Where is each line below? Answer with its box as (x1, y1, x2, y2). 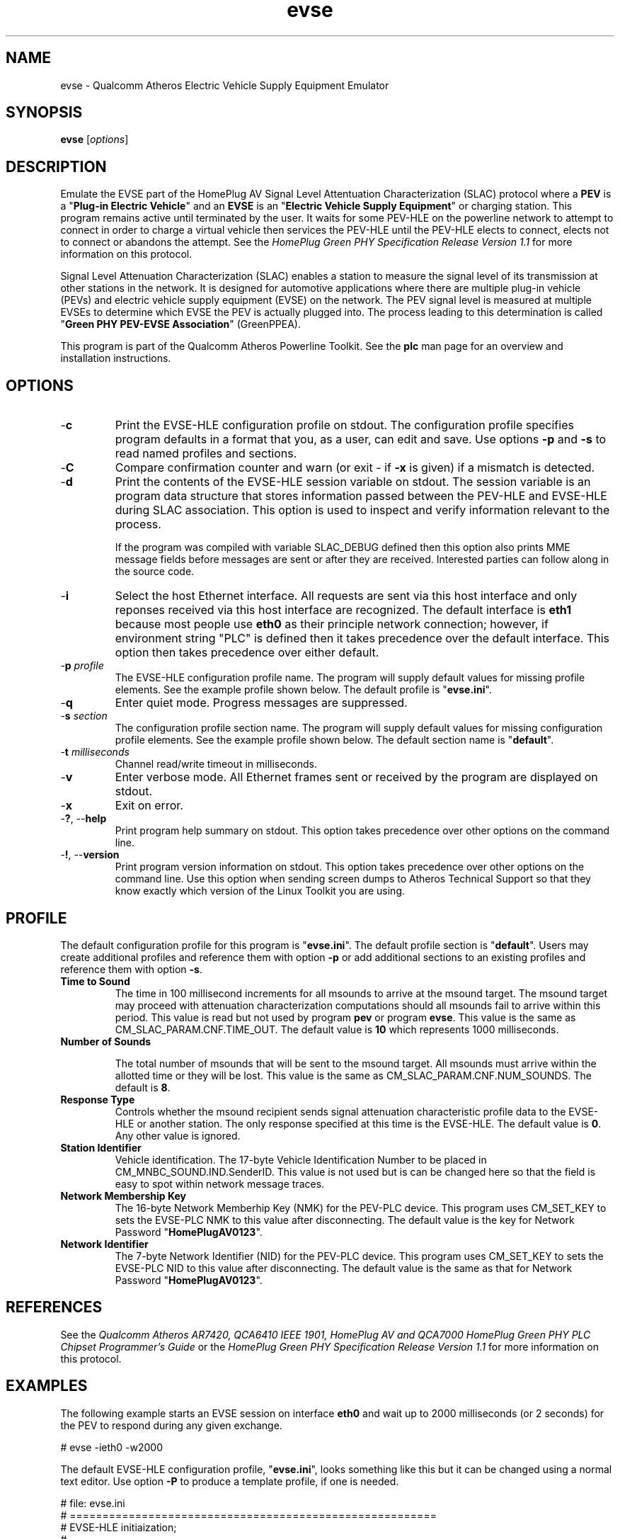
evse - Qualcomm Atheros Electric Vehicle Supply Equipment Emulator (60, 79, 389, 91)
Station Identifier (60, 1141, 142, 1154)
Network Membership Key (60, 1189, 187, 1202)
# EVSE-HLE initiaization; (60, 1521, 177, 1533)
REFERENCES (6, 1298, 103, 1317)
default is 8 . (115, 1081, 171, 1094)
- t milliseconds (60, 746, 130, 759)
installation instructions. (60, 352, 171, 365)
